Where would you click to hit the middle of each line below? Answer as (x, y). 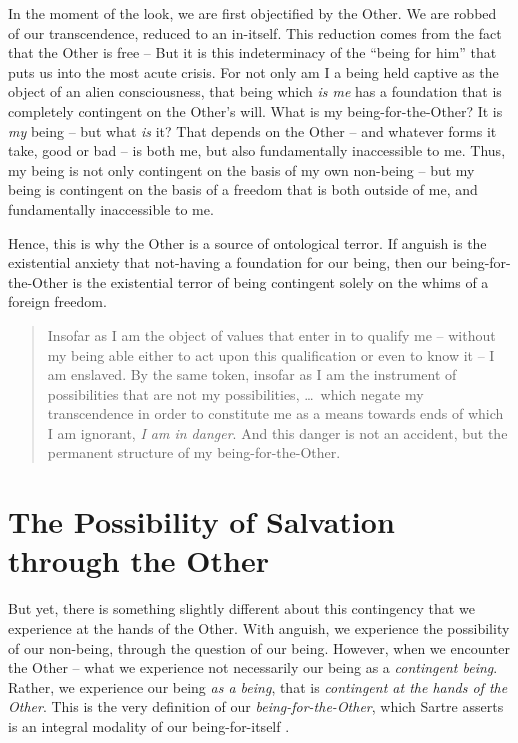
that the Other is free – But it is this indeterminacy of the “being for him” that (252, 52)
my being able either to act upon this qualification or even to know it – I (271, 354)
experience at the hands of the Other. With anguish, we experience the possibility (259, 627)
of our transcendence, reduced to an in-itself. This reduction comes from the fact (255, 32)
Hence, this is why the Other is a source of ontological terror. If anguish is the (247, 242)
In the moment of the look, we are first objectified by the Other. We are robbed (252, 13)
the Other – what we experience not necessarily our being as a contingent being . (253, 667)
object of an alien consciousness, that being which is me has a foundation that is (255, 91)
